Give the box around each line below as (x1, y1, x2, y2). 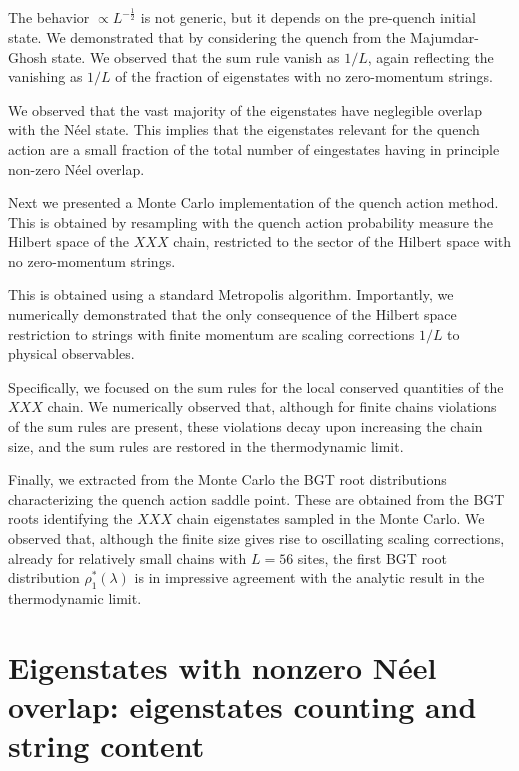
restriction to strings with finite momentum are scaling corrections (8, 323, 415, 344)
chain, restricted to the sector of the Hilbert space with (173, 231, 512, 252)
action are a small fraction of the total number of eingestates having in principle (8, 138, 500, 159)
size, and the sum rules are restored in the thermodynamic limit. (8, 435, 404, 456)
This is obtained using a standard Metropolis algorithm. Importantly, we (8, 284, 454, 305)
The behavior (8, 7, 90, 28)
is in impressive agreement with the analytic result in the (134, 567, 485, 588)
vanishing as (8, 66, 83, 87)
